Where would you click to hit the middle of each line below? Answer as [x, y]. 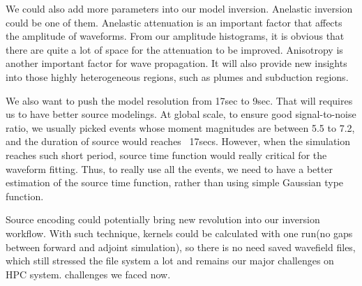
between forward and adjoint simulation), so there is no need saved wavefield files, [181, 247]
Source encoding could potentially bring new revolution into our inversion [163, 219]
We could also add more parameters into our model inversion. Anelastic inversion [179, 8]
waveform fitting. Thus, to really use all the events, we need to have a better [169, 168]
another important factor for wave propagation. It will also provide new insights [176, 63]
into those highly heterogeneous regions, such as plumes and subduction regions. [177, 76]
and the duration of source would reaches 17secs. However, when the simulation [178, 141]
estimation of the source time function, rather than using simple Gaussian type [175, 182]
